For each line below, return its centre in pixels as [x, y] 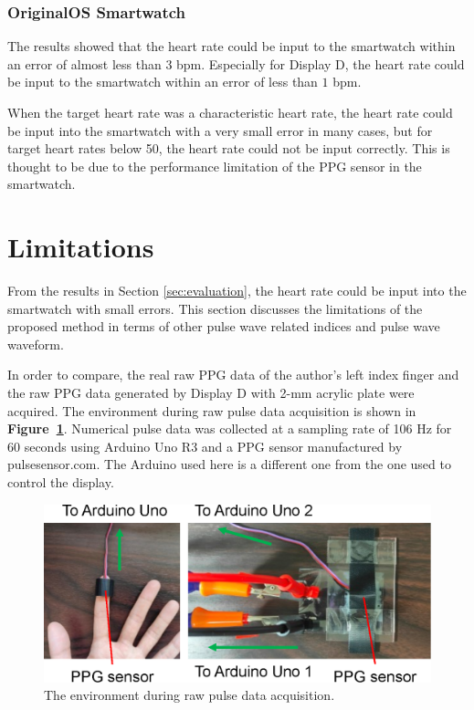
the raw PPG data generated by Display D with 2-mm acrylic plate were [211, 393]
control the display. [61, 482]
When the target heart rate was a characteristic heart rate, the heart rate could [230, 112]
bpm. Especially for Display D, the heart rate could [321, 63]
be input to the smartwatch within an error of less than [163, 82]
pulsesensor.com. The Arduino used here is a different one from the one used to [229, 464]
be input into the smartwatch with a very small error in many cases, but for [220, 130]
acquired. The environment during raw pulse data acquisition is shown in [212, 410]
